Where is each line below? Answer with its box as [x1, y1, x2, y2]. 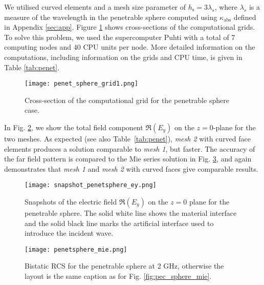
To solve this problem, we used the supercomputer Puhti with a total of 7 [4, 31, 235, 42]
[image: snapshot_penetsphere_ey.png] [25, 181, 157, 189]
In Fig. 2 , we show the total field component [4, 122, 143, 132]
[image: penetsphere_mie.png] [25, 246, 127, 253]
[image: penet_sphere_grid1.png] [25, 80, 138, 88]
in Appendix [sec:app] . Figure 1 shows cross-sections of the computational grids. [4, 22, 255, 32]
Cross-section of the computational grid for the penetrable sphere [25, 94, 229, 105]
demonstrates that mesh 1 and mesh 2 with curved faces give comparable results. [4, 163, 258, 174]
